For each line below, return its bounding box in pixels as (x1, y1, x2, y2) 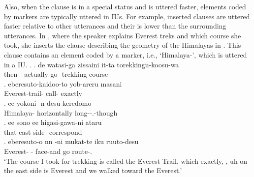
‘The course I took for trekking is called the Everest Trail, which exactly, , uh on (4, 155, 248, 166)
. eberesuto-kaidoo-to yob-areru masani (4, 78, 122, 88)
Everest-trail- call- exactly (4, 88, 82, 98)
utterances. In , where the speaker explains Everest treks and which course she (4, 30, 241, 40)
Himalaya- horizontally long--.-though (4, 107, 118, 118)
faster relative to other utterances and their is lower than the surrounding (4, 21, 226, 31)
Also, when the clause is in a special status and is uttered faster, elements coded (4, 1, 246, 11)
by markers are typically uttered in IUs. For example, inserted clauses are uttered (4, 11, 250, 21)
